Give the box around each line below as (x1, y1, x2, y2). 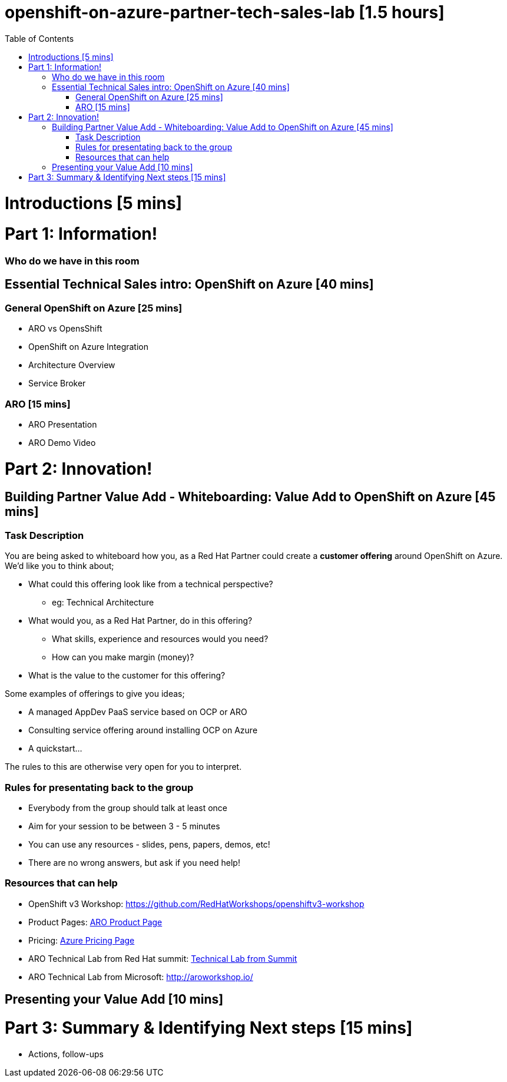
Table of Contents (5, 33, 74, 44)
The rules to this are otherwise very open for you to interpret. (5, 762, 242, 772)
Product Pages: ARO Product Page (28, 916, 163, 927)
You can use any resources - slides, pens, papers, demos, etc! (28, 839, 270, 850)
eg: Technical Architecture (52, 597, 154, 608)
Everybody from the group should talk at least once (28, 803, 228, 813)
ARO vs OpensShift (28, 323, 102, 334)
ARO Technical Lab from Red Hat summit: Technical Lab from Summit (28, 953, 297, 964)
